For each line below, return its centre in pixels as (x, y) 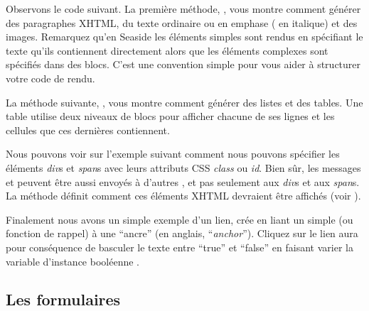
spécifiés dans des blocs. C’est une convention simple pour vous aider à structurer (183, 64)
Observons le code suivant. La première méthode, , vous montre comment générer (183, 9)
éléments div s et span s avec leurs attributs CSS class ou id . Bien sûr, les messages (183, 167)
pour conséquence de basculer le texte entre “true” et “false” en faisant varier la (180, 247)
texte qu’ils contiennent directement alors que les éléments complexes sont (167, 50)
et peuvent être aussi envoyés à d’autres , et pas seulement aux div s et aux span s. (183, 181)
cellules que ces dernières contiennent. (88, 130)
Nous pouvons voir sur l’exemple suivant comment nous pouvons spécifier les (173, 154)
